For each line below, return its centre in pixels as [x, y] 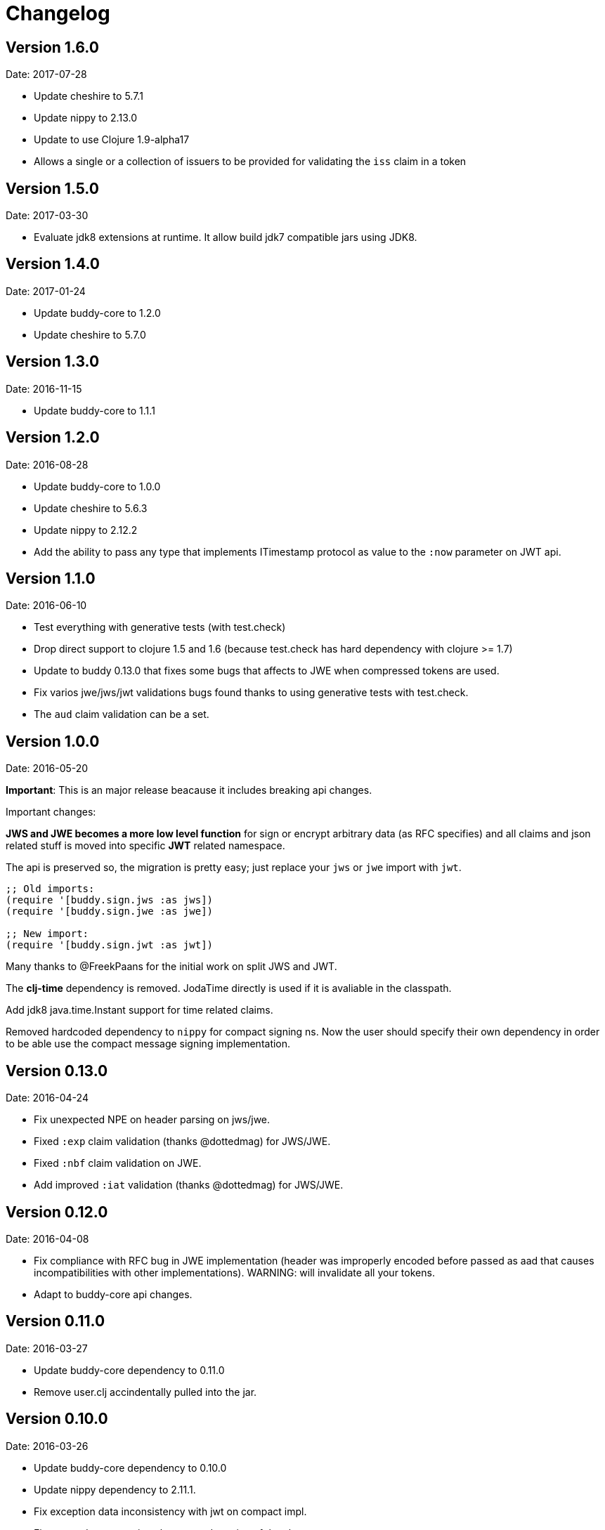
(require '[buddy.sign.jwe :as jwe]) [110, 911]
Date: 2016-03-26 [47, 1446]
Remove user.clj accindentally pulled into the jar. [145, 1392]
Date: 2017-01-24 [46, 291]
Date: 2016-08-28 [47, 464]
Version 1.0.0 [53, 741]
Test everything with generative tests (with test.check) [160, 627]
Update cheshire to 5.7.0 [90, 334]
